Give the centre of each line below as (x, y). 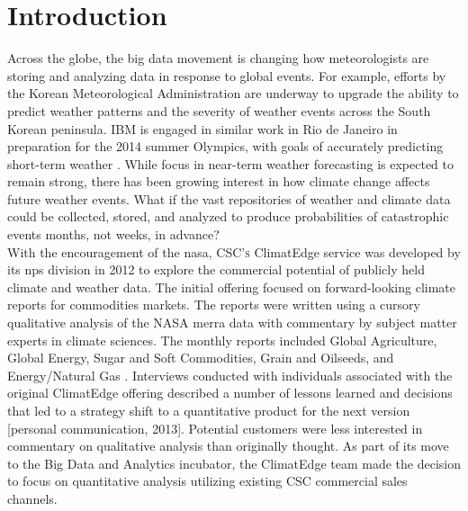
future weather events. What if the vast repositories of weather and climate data (229, 198)
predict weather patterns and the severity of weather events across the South (219, 110)
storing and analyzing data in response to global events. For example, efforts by (227, 75)
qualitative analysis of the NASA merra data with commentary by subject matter (232, 323)
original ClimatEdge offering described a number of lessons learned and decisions (230, 393)
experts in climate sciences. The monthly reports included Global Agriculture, (222, 340)
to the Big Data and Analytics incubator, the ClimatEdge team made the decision (234, 463)
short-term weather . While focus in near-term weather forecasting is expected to (230, 163)
